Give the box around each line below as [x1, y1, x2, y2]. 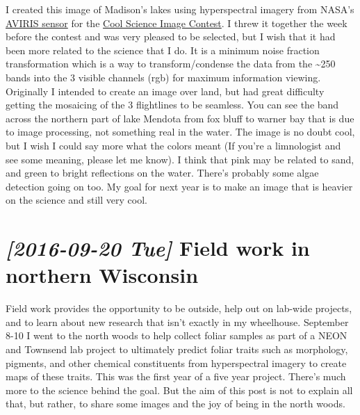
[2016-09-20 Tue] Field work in [6, 234, 310, 263]
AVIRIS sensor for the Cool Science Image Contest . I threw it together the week [6, 15, 347, 30]
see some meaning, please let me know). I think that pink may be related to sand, [6, 152, 354, 166]
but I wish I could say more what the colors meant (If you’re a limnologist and [6, 138, 341, 152]
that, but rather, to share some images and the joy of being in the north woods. [6, 396, 345, 411]
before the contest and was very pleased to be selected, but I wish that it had [6, 29, 336, 44]
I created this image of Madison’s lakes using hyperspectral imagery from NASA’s [6, 2, 354, 16]
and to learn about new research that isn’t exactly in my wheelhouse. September [6, 314, 349, 329]
